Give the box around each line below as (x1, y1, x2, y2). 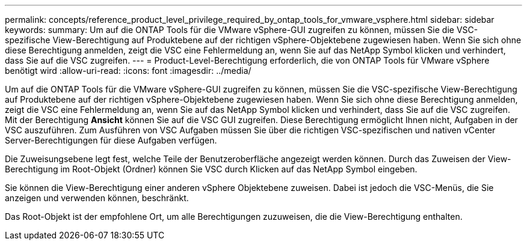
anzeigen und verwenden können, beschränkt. (5, 193, 189, 203)
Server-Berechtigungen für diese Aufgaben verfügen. (5, 135, 217, 145)
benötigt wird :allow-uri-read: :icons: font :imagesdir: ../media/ (5, 65, 251, 76)
